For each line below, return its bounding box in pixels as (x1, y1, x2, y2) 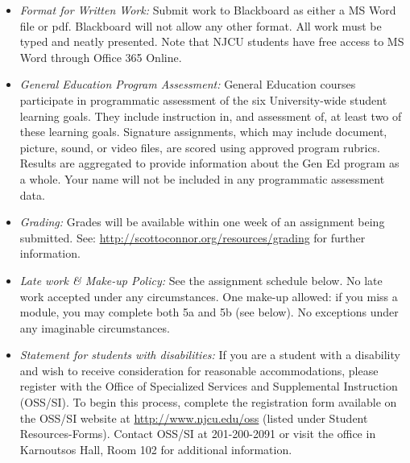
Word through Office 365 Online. (19, 48, 182, 65)
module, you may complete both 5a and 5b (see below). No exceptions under (19, 304, 399, 320)
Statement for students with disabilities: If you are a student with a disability (19, 346, 400, 363)
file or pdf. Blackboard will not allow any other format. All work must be (19, 17, 382, 34)
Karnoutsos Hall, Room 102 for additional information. (19, 440, 292, 457)
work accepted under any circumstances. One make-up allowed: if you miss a (19, 287, 398, 304)
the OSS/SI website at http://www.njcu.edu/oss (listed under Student (19, 409, 368, 426)
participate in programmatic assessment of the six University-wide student (19, 91, 387, 108)
